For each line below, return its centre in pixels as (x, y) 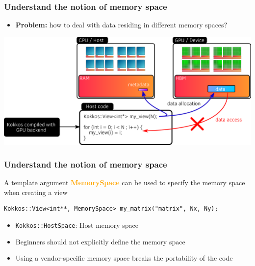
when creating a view (36, 192)
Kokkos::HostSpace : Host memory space (77, 225)
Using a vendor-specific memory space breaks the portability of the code (124, 258)
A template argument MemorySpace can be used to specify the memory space (125, 182)
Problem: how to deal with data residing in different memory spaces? (121, 25)
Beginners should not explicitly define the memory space (100, 241)
